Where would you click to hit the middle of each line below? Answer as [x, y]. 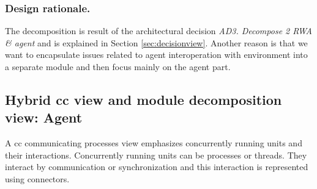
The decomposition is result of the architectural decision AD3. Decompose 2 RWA [158, 31]
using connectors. [37, 178]
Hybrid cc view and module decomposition [144, 99]
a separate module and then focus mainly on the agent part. [118, 66]
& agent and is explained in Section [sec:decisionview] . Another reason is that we [156, 42]
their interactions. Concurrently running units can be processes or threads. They [156, 155]
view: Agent [44, 117]
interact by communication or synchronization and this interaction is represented [157, 167]
